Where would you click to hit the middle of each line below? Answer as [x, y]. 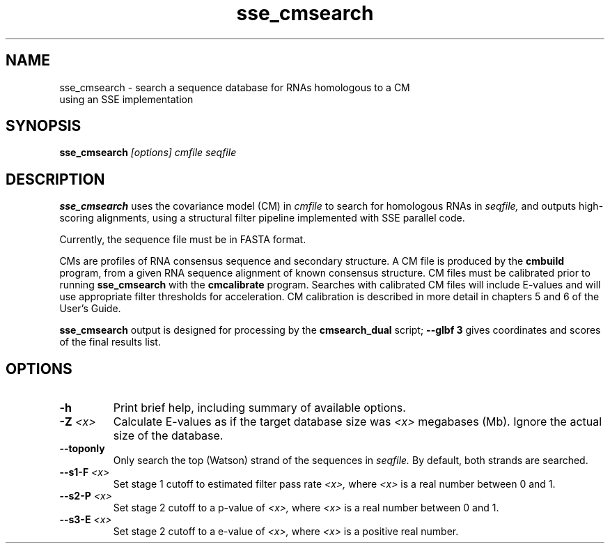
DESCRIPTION [55, 179]
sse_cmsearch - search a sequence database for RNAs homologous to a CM [235, 87]
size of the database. [168, 436]
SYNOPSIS [44, 126]
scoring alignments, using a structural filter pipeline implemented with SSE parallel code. [262, 218]
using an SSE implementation [126, 99]
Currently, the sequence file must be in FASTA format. [183, 240]
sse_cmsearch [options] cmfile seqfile [148, 153]
